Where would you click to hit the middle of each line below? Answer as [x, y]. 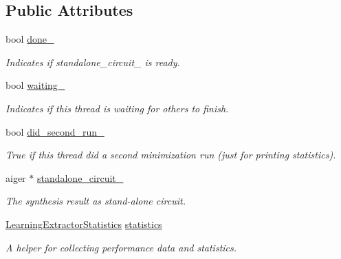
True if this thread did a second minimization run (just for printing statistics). [171, 155]
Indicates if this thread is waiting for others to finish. [117, 108]
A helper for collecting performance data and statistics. [121, 247]
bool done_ [30, 39]
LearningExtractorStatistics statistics [84, 224]
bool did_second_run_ [55, 131]
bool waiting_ [35, 85]
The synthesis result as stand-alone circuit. [96, 201]
